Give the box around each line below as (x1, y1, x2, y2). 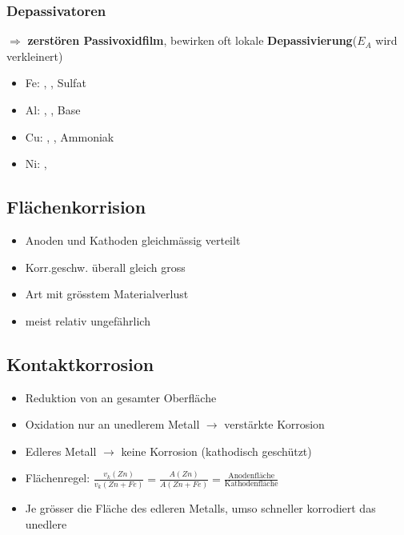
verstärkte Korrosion (224, 416, 325, 433)
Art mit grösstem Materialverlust (25, 285, 189, 302)
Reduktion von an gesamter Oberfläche (25, 389, 217, 405)
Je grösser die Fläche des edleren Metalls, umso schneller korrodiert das (25, 499, 376, 516)
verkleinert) (6, 47, 63, 64)
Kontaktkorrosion (6, 351, 154, 376)
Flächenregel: (25, 469, 90, 486)
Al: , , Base (25, 102, 81, 118)
